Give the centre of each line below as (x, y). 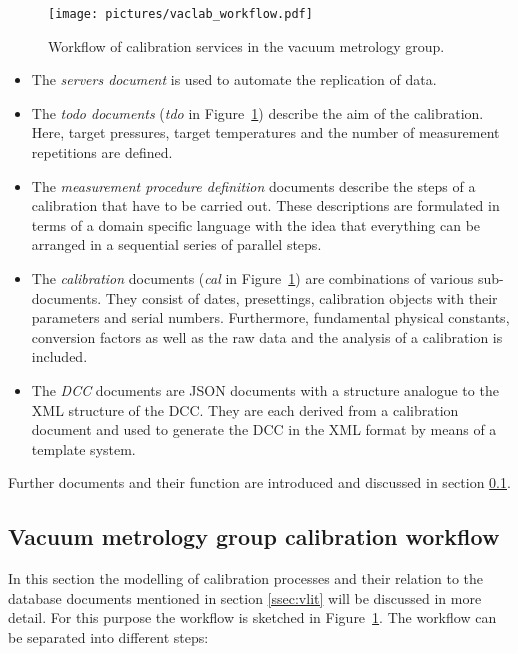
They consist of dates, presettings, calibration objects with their (301, 297)
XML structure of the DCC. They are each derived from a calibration (245, 409)
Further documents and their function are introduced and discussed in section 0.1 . (259, 482)
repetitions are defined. (102, 152)
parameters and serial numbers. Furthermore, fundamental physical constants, (270, 317)
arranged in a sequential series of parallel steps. (176, 244)
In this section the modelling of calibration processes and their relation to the (245, 578)
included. (59, 356)
